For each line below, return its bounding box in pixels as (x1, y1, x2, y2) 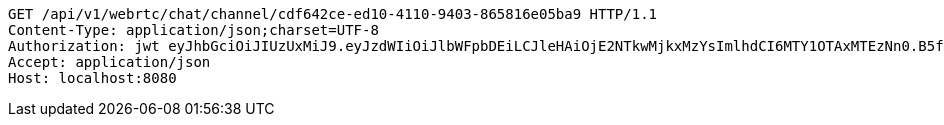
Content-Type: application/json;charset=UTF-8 (8, 22, 379, 38)
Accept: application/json (8, 54, 211, 70)
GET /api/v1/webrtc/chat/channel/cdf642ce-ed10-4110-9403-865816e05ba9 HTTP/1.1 (8, 6, 658, 22)
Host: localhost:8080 (8, 70, 177, 86)
